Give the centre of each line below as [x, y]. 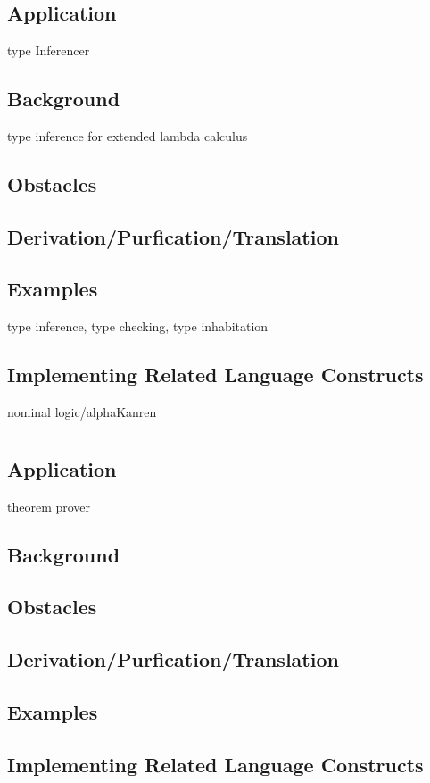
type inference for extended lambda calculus [128, 135]
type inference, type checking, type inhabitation [138, 326]
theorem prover [49, 506]
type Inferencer [49, 50]
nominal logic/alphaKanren [82, 411]
